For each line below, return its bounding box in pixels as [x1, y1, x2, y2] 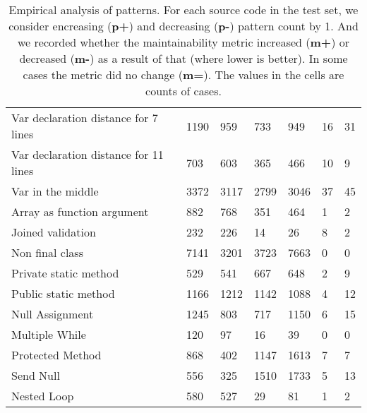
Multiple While [11, 326, 86, 342]
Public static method [11, 285, 115, 301]
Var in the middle [11, 183, 99, 199]
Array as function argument [11, 203, 149, 220]
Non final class [11, 244, 83, 261]
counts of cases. [145, 83, 222, 99]
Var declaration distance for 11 [11, 146, 164, 162]
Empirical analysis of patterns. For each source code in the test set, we [8, 1, 359, 18]
